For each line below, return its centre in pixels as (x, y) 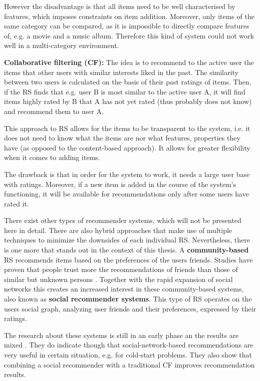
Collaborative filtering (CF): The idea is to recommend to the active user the (129, 62)
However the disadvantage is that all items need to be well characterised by (120, 6)
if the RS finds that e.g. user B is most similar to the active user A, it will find (125, 91)
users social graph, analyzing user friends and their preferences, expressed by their (130, 308)
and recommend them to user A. (54, 111)
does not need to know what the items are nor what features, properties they (122, 138)
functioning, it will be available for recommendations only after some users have (126, 194)
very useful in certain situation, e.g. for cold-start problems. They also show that (128, 354)
